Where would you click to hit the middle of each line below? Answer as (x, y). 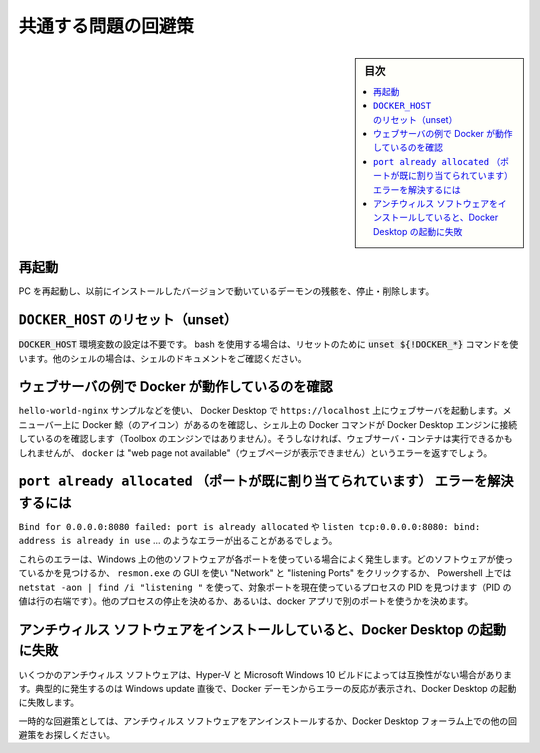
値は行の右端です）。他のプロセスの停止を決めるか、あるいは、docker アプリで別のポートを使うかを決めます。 (246, 601)
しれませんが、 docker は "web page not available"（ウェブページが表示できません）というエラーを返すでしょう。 (255, 452)
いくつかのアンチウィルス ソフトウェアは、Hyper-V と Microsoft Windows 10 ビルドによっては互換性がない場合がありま (265, 674)
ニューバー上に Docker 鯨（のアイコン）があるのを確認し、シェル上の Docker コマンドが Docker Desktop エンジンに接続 (268, 424)
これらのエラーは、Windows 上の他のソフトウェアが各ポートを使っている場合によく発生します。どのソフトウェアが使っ (266, 559)
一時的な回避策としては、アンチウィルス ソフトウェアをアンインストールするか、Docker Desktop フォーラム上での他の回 (268, 721)
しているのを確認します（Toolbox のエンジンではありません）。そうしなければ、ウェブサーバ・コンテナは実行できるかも (266, 439)
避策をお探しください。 (66, 735)
